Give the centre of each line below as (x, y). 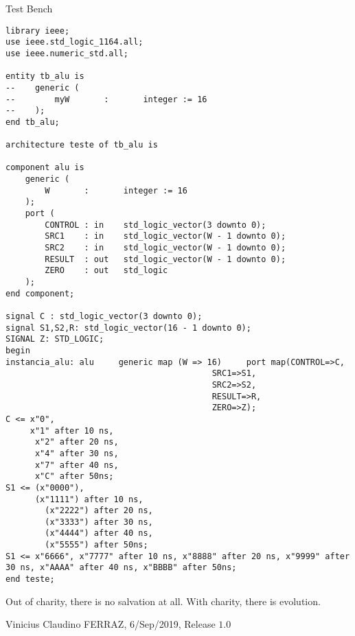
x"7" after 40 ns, (77, 465)
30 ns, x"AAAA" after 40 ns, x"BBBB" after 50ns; (121, 568)
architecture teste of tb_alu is (82, 145)
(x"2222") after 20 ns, (99, 511)
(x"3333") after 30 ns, (99, 522)
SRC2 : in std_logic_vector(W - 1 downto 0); (165, 248)
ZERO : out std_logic (106, 271)
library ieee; (38, 31)
